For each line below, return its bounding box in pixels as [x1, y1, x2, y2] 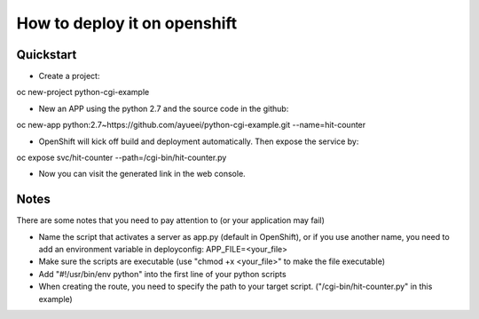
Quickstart [16, 47, 77, 62]
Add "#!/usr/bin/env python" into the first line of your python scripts [38, 268, 287, 279]
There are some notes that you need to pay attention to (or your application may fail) [16, 215, 326, 226]
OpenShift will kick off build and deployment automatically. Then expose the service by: [38, 136, 359, 147]
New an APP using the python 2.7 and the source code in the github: [38, 103, 289, 114]
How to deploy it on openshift [16, 13, 238, 33]
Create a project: [38, 71, 100, 82]
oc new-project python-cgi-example [16, 87, 150, 98]
